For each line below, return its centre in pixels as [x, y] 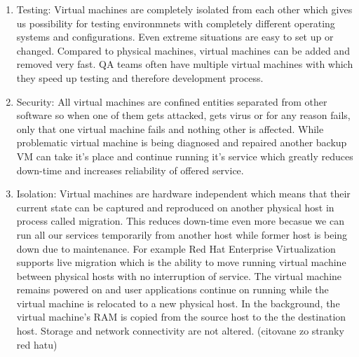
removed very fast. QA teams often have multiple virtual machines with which [185, 64]
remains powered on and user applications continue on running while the [172, 289]
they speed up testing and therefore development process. [140, 77]
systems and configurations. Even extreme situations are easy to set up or [175, 37]
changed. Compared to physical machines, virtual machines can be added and [183, 50]
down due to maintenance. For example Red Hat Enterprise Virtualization [176, 248]
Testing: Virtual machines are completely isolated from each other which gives [184, 9]
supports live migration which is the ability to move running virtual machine [181, 262]
